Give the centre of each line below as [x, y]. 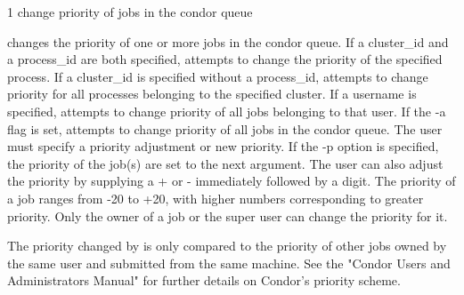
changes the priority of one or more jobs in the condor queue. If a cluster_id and [228, 41]
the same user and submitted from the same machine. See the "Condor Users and [229, 263]
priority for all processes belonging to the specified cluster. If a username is [212, 94]
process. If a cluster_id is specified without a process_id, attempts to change [218, 76]
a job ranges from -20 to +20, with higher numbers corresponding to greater [216, 198]
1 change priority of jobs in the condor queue [130, 12]
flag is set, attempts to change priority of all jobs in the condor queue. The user [225, 128]
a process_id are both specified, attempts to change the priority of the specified [225, 59]
